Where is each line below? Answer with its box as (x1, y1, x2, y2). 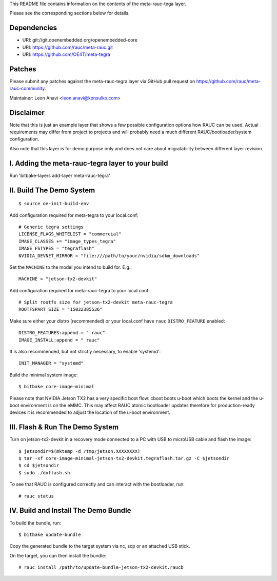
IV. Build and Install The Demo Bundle (9, 506, 131, 515)
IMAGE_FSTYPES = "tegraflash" (18, 246, 95, 251)
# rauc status (18, 493, 54, 499)
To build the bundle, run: (9, 519, 62, 526)
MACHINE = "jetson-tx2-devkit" (18, 276, 97, 282)
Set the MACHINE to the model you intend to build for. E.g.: (9, 264, 132, 270)
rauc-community (9, 85, 45, 92)
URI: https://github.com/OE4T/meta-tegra (22, 51, 110, 57)
